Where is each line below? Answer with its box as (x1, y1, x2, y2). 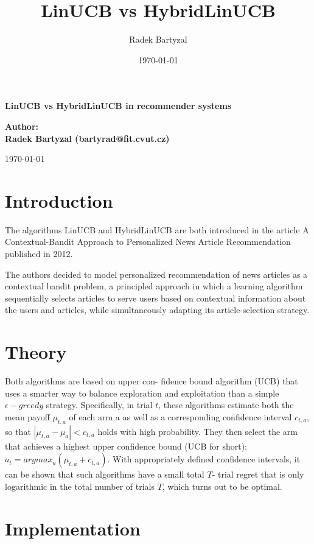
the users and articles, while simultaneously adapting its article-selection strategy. (5, 303, 310, 316)
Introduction (5, 188, 113, 213)
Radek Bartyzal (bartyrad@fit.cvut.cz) (5, 132, 170, 144)
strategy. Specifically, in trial (46, 398, 153, 411)
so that (5, 425, 31, 437)
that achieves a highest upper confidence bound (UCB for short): (5, 439, 248, 452)
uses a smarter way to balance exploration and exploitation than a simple (5, 386, 279, 399)
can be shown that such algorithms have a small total (5, 468, 204, 481)
